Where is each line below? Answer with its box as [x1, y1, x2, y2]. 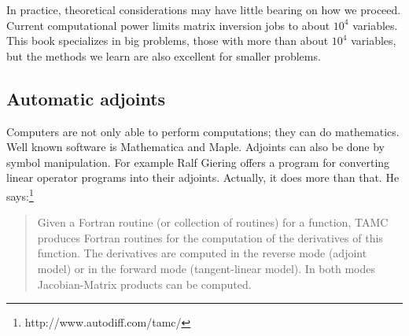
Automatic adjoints [6, 86, 166, 110]
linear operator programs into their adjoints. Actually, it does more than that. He [6, 169, 400, 186]
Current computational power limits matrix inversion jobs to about [6, 17, 330, 33]
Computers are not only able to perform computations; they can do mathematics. [6, 123, 400, 139]
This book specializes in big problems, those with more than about [6, 32, 329, 49]
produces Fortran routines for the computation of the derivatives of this [37, 229, 383, 246]
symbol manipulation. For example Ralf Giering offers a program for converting [6, 153, 390, 170]
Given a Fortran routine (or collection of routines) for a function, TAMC [37, 214, 389, 231]
